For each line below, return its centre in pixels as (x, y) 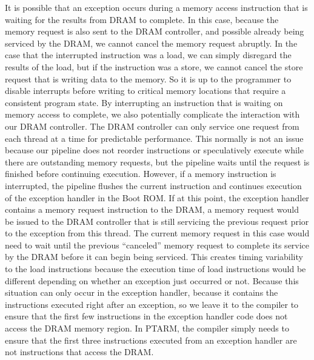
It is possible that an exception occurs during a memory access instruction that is (156, 7)
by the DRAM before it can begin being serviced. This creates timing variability (154, 257)
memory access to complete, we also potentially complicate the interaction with (152, 114)
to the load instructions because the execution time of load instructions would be (155, 269)
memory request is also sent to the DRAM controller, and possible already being (155, 31)
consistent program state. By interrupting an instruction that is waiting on (144, 102)
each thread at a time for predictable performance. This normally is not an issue (154, 138)
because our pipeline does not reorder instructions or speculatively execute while (154, 150)
